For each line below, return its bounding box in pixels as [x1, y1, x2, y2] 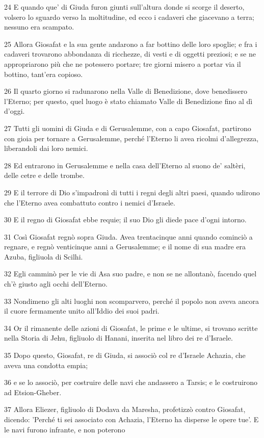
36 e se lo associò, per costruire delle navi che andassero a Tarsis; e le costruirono [4, 377, 258, 388]
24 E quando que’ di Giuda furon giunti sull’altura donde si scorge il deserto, [4, 2, 245, 12]
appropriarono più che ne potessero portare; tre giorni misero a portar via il [4, 58, 241, 69]
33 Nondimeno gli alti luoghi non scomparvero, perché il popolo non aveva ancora [4, 295, 259, 306]
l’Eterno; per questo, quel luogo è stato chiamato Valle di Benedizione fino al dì [4, 95, 253, 106]
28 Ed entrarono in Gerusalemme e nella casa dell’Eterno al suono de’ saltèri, [4, 160, 246, 170]
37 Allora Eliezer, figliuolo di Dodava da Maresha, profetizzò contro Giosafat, [4, 404, 246, 415]
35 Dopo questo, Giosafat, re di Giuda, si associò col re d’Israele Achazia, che [4, 350, 246, 360]
